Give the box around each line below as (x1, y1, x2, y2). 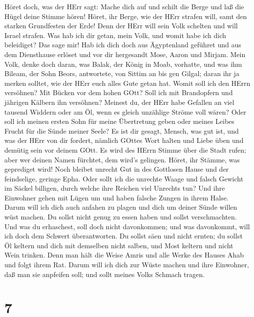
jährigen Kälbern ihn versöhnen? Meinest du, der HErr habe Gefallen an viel (4, 97, 234, 107)
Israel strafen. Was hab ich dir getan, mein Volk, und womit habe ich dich (4, 30, 226, 40)
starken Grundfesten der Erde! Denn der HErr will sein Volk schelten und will (4, 20, 238, 31)
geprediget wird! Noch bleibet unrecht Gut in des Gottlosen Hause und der (4, 164, 229, 174)
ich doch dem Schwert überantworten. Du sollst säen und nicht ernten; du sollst (4, 231, 243, 241)
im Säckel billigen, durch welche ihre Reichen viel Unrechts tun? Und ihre (4, 183, 225, 193)
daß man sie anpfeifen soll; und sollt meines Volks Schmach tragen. (4, 269, 205, 279)
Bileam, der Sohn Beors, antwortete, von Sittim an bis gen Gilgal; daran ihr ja (4, 68, 239, 79)
